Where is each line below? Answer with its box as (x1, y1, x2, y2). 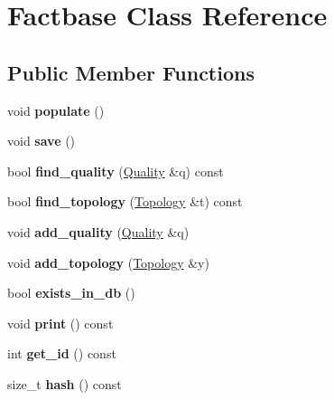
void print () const (7, 313, 114, 332)
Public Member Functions (7, 58, 255, 86)
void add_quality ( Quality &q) (7, 222, 190, 241)
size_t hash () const (7, 374, 122, 393)
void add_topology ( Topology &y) (7, 252, 209, 271)
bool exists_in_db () (7, 283, 135, 302)
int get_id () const (7, 344, 116, 363)
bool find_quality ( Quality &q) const (7, 161, 224, 180)
